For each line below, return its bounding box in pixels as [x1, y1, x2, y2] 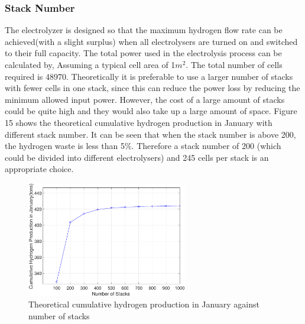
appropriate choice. [5, 163, 74, 175]
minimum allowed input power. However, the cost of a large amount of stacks [5, 93, 285, 105]
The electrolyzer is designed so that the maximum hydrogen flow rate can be [5, 24, 283, 36]
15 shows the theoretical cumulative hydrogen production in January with [5, 116, 272, 128]
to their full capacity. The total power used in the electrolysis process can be [5, 47, 282, 59]
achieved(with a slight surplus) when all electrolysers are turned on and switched [5, 35, 298, 47]
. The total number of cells [186, 59, 283, 70]
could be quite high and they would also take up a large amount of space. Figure [5, 105, 297, 117]
